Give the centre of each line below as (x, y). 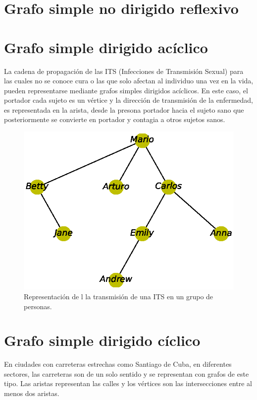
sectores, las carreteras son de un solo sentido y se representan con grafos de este (127, 373)
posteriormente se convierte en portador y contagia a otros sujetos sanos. (115, 119)
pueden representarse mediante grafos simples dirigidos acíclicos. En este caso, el (126, 90)
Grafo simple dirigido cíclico (102, 340)
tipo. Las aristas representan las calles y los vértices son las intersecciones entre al (128, 383)
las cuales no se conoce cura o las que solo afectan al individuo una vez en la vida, (129, 81)
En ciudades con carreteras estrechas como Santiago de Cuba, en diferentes (118, 364)
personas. (38, 306)
